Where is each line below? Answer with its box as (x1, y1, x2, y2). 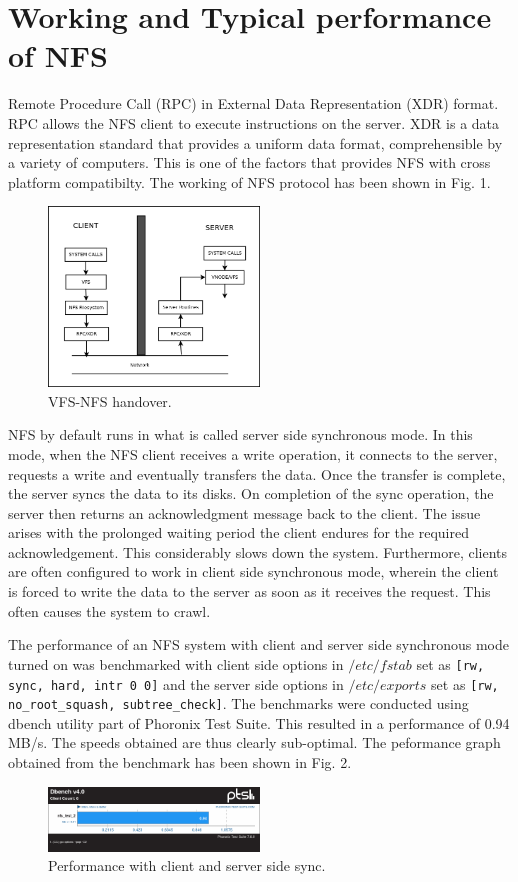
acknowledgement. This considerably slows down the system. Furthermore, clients (8, 541, 508, 562)
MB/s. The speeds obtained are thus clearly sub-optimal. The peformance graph (8, 732, 501, 753)
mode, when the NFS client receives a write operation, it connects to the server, (8, 443, 498, 464)
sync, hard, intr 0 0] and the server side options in (8, 673, 344, 694)
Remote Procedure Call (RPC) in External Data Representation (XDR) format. (8, 93, 499, 114)
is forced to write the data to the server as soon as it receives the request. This (8, 581, 491, 602)
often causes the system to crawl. (8, 600, 211, 621)
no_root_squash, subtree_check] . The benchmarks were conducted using (8, 693, 469, 714)
